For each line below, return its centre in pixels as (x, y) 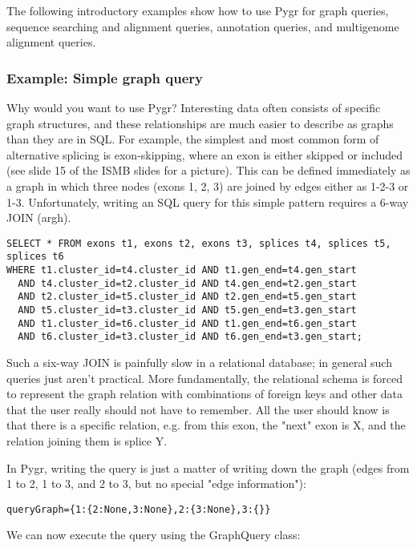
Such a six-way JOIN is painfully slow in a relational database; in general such (199, 362)
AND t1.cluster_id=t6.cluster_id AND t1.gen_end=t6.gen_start (187, 323)
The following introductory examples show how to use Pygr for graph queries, (198, 10)
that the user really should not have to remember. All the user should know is (198, 409)
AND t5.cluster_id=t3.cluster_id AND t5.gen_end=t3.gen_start (187, 310)
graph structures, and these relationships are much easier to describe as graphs (200, 123)
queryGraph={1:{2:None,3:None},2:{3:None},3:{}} (139, 509)
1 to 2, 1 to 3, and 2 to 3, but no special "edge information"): (156, 484)
